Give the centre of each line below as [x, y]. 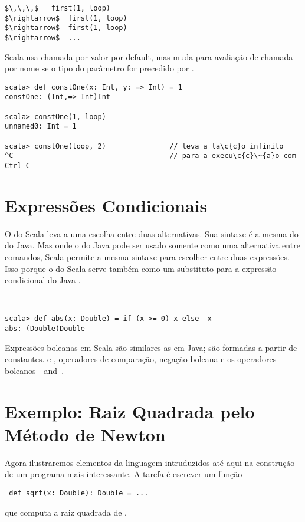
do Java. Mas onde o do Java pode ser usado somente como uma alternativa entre [152, 245]
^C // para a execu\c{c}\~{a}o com [150, 156]
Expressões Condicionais [106, 205]
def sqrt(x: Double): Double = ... [79, 493]
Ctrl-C [17, 166]
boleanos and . [35, 370]
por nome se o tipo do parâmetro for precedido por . [99, 68]
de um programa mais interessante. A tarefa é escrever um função [124, 474]
